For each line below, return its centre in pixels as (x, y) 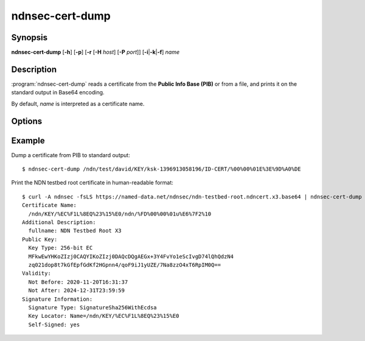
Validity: (36, 273)
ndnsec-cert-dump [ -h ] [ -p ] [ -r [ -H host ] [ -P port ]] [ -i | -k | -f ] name (96, 52)
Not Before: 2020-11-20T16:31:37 (78, 282)
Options (27, 121)
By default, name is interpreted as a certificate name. (78, 104)
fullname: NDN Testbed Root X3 (75, 231)
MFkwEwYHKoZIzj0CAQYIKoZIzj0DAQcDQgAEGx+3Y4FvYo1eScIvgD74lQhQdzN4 (131, 256)
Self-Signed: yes (54, 325)
